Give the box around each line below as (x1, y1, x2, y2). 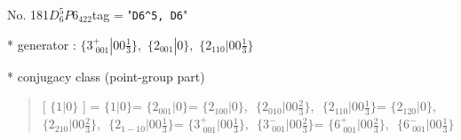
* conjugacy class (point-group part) (7, 66, 205, 85)
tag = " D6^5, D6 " (91, 5, 188, 23)
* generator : (7, 35, 76, 53)
